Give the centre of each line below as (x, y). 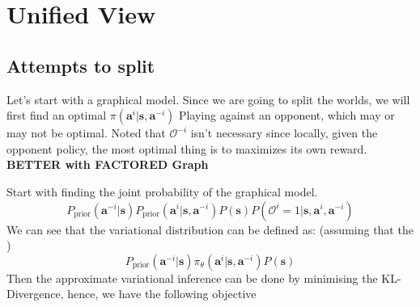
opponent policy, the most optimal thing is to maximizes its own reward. (187, 148)
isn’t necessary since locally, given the (284, 133)
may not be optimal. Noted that (86, 133)
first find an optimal (57, 115)
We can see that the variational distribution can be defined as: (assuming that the (210, 229)
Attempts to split (81, 65)
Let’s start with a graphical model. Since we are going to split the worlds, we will (208, 99)
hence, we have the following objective (162, 294)
